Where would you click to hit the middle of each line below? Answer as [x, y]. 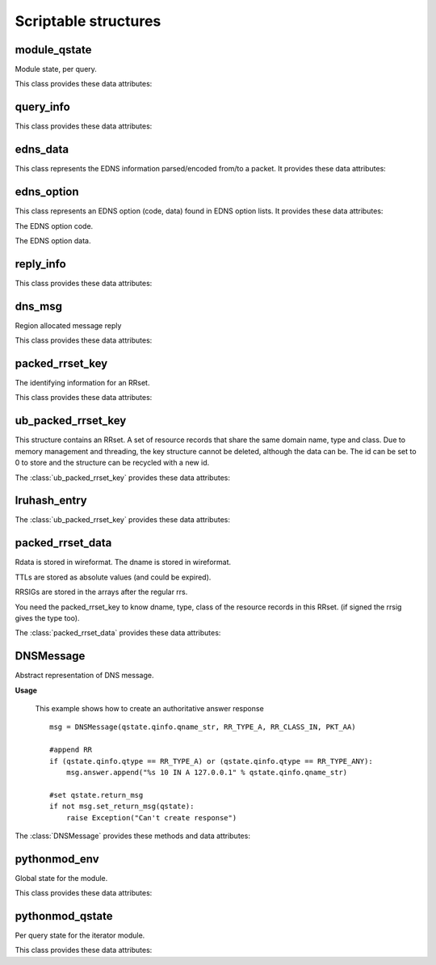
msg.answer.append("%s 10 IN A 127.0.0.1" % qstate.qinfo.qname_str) [207, 772]
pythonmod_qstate [64, 916]
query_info [42, 107]
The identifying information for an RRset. [82, 383]
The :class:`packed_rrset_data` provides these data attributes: [118, 633]
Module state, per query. [56, 70]
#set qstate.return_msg [96, 795]
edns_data [42, 150]
